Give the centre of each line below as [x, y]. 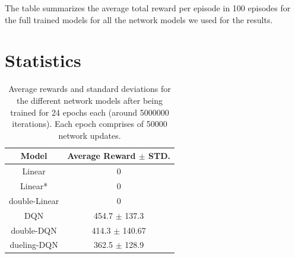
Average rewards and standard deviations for [90, 89]
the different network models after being [90, 100]
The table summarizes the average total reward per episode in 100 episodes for [148, 8]
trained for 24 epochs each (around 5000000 [90, 112]
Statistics [43, 60]
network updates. [90, 135]
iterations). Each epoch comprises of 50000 [90, 124]
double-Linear [34, 200]
